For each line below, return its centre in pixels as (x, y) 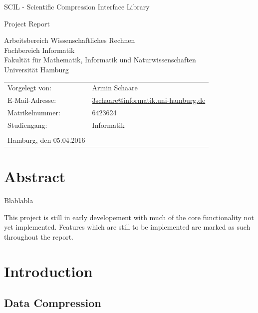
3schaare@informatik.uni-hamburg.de (149, 100)
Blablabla (19, 200)
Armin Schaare (115, 88)
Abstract (35, 176)
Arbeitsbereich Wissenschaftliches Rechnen (70, 40)
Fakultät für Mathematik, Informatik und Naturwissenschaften (100, 60)
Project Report (27, 23)
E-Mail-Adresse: (32, 100)
